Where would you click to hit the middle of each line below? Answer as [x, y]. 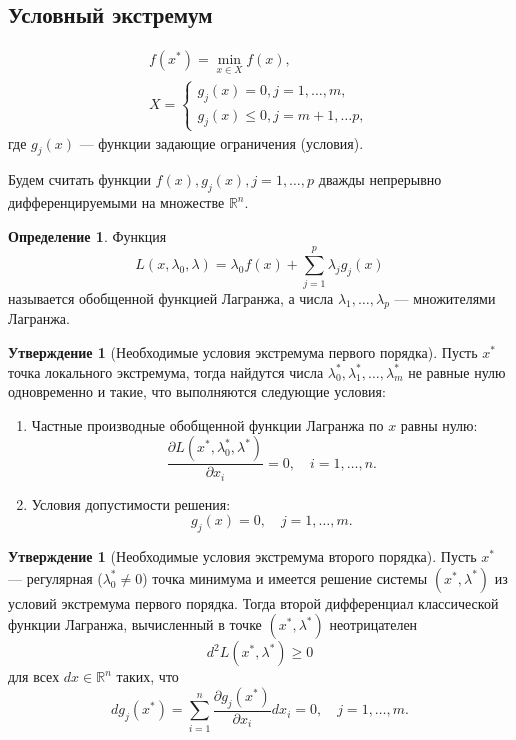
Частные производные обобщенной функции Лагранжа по [207, 424]
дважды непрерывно [380, 179]
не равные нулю [457, 371]
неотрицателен [373, 624]
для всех [34, 676]
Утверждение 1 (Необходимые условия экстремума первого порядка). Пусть [243, 351]
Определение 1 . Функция [87, 235]
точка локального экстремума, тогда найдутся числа [166, 371]
